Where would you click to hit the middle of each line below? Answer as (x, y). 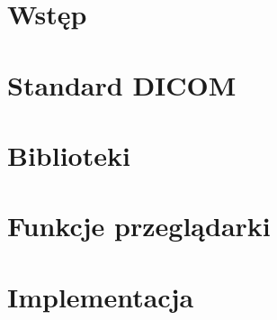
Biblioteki (69, 155)
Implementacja (101, 296)
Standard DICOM (122, 84)
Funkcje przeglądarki (139, 226)
